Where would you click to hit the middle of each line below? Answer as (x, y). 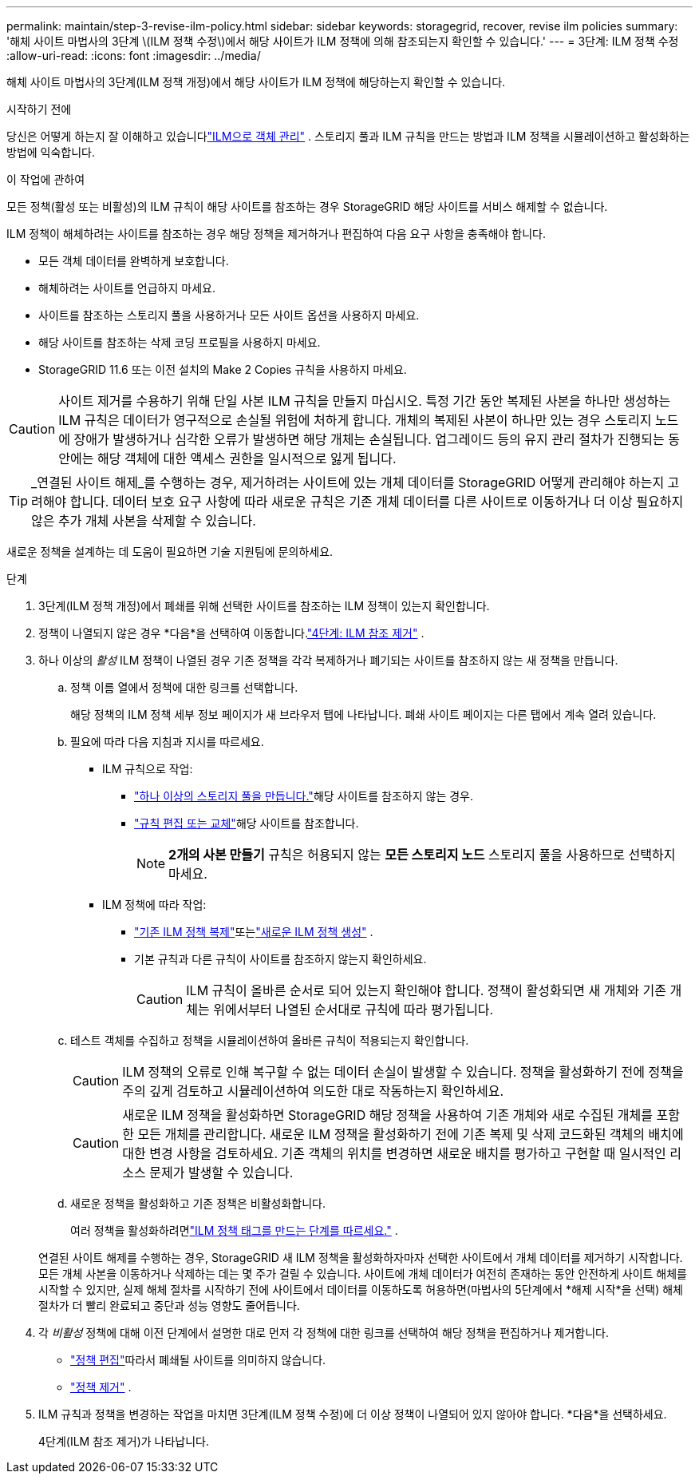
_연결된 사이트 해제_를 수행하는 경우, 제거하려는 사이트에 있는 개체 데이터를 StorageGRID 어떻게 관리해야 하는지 (348, 482)
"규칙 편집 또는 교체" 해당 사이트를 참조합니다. (247, 823)
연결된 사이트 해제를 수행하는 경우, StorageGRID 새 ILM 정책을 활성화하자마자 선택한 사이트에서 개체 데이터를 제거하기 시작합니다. (361, 1258)
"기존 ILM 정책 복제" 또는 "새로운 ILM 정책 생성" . (254, 932)
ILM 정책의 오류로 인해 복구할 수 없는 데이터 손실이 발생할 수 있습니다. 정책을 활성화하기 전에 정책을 (403, 1072)
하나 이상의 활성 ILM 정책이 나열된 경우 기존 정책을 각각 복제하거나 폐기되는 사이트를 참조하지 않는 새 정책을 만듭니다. (328, 660)
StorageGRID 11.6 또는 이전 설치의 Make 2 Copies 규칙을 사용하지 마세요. (223, 369)
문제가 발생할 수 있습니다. (221, 1172)
